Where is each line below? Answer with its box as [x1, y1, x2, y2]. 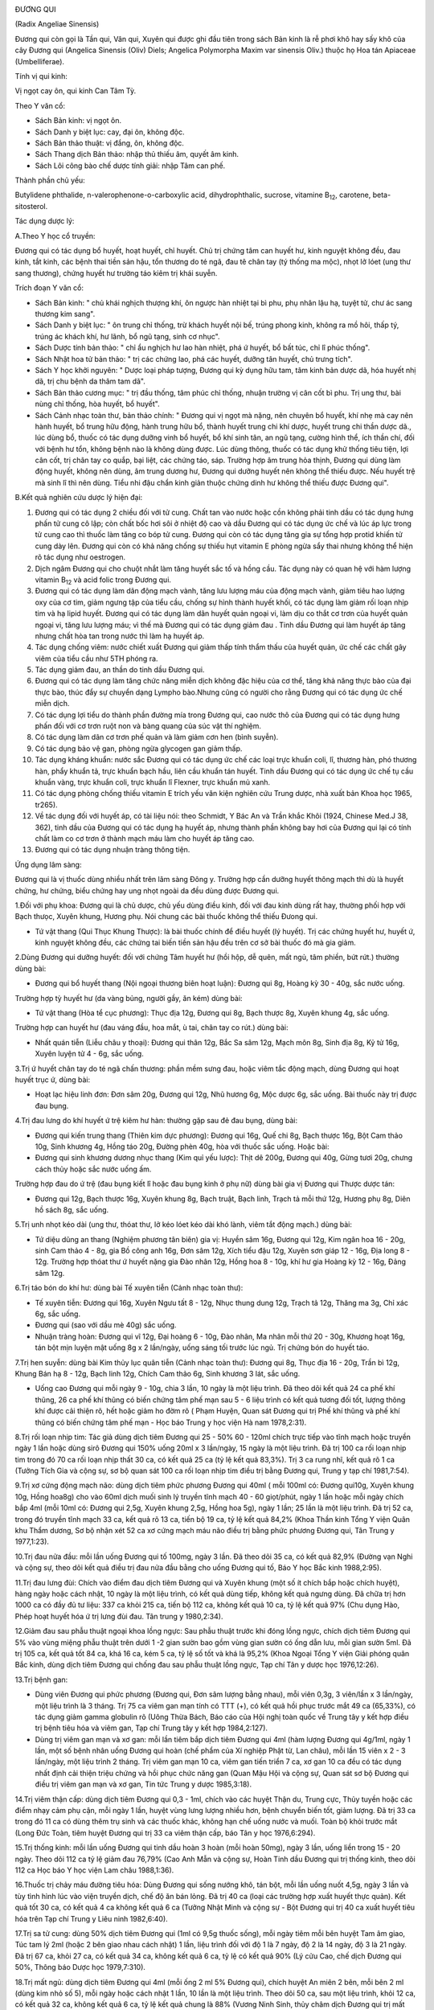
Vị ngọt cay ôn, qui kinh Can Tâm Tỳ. [14, 86, 137, 96]
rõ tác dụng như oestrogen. [35, 552, 126, 562]
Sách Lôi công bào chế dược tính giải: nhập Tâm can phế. [35, 161, 226, 170]
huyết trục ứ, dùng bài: [14, 1074, 91, 1085]
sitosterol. [14, 201, 48, 211]
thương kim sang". [35, 309, 96, 318]
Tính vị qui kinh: [14, 71, 68, 80]
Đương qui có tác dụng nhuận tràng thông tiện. [35, 845, 190, 855]
